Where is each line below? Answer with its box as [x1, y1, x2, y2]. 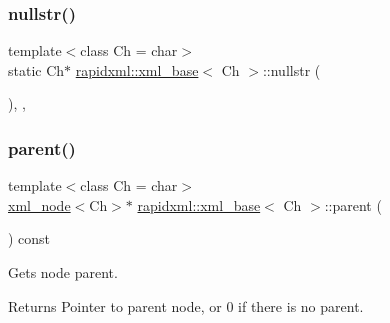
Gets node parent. [8, 262, 118, 282]
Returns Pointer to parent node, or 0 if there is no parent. [8, 295, 364, 316]
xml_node [8, 194, 71, 215]
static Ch [8, 59, 65, 80]
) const [8, 228, 51, 249]
